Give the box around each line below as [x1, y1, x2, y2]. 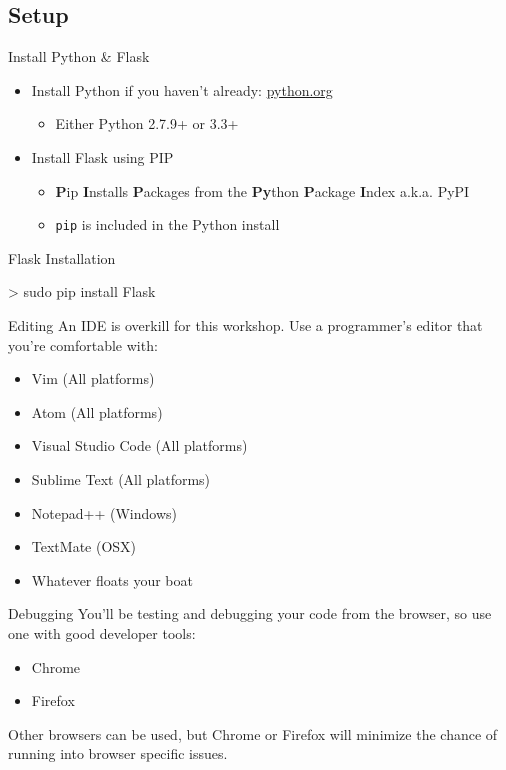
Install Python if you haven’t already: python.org [31, 79, 333, 100]
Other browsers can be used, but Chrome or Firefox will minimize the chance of [8, 723, 498, 744]
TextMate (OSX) [31, 536, 137, 557]
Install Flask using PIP [31, 146, 174, 167]
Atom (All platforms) [31, 401, 163, 422]
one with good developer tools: [8, 622, 196, 643]
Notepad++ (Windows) [31, 502, 177, 523]
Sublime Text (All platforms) [31, 468, 211, 489]
